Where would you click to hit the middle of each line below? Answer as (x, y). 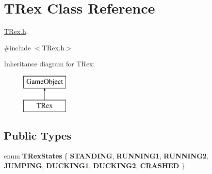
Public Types (38, 135)
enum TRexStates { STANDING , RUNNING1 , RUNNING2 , (106, 156)
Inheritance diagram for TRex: (49, 64)
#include (17, 47)
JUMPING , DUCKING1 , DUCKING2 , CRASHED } (94, 165)
